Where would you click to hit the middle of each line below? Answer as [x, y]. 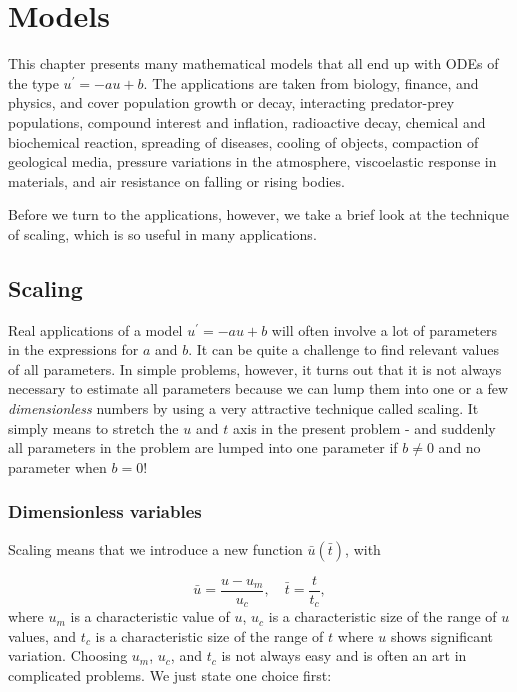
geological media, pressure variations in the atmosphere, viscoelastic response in [252, 161]
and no [459, 447]
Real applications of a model [95, 329]
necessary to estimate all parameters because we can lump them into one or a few [258, 388]
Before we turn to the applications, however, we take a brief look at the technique [258, 214]
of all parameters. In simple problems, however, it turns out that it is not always [255, 368]
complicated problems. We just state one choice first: [170, 674]
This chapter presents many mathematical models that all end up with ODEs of [253, 63]
